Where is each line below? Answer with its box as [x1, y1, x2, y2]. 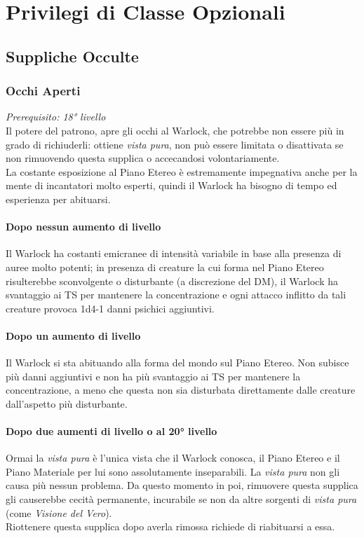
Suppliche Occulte [6, 45, 139, 67]
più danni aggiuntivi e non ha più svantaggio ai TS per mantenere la [6, 368, 301, 383]
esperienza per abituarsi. [6, 191, 111, 206]
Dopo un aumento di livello [6, 328, 141, 343]
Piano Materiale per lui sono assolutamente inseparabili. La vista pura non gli [6, 464, 340, 478]
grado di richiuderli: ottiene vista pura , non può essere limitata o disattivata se [6, 137, 344, 151]
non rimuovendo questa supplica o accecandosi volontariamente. [6, 151, 280, 165]
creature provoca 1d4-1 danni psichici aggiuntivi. [6, 301, 215, 315]
